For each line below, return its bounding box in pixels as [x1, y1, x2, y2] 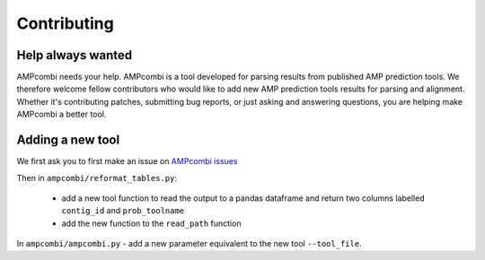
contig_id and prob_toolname [61, 205, 185, 216]
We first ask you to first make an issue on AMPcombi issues [16, 156, 238, 167]
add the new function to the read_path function [61, 218, 242, 229]
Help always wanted [16, 48, 133, 63]
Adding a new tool [16, 133, 120, 148]
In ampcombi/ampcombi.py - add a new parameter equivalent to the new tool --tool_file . [16, 238, 363, 249]
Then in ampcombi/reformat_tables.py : [16, 172, 177, 183]
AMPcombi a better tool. [16, 108, 107, 120]
